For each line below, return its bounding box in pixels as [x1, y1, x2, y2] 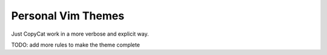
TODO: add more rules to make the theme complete [11, 41, 140, 48]
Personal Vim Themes [11, 9, 125, 22]
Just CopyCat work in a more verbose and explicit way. [11, 30, 149, 37]
